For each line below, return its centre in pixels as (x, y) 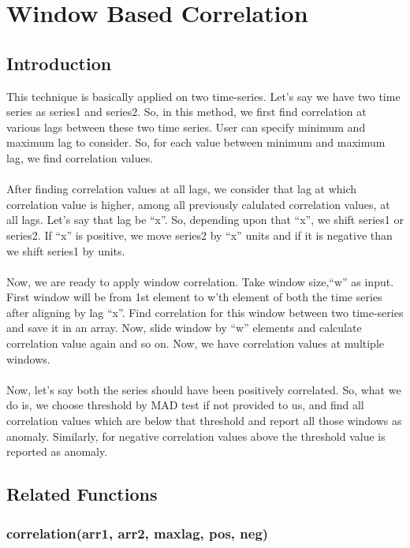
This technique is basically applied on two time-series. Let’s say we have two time (203, 96)
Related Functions (82, 494)
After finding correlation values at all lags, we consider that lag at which (182, 189)
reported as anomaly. (57, 451)
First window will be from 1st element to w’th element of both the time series (194, 297)
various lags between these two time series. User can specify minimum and (186, 127)
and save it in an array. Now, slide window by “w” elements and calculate (184, 328)
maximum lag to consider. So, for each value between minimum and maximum (196, 142)
